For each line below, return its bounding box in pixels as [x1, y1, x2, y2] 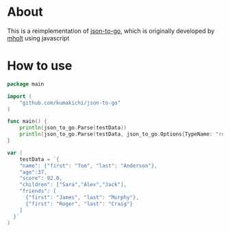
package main [7, 80, 44, 88]
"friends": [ [19, 188, 57, 195]
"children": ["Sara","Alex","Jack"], [19, 181, 127, 188]
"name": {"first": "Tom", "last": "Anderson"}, [19, 162, 157, 169]
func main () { [7, 118, 48, 125]
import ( [7, 93, 32, 100]
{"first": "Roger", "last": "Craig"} [25, 200, 133, 207]
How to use [7, 58, 73, 74]
